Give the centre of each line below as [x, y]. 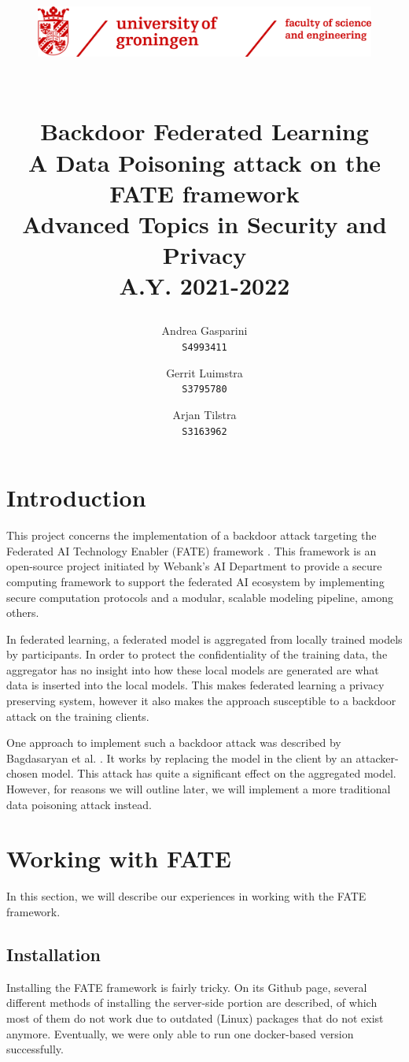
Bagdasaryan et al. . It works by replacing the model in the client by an [179, 758]
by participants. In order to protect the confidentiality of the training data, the [197, 654]
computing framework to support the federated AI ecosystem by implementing [195, 581]
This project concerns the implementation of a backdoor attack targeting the [192, 535]
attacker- [377, 758]
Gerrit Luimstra [204, 372]
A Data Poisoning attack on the [204, 162]
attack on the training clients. [78, 716]
